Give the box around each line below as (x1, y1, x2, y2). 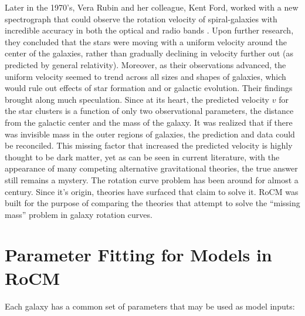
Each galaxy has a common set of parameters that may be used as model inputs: (5, 300, 295, 312)
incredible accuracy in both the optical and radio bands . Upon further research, (5, 24, 294, 36)
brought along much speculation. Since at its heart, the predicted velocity (5, 93, 270, 105)
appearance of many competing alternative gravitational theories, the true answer (5, 162, 298, 174)
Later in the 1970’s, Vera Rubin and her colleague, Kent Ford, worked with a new (5, 1, 299, 13)
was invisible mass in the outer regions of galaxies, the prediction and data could (5, 127, 295, 140)
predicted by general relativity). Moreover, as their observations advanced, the (5, 58, 286, 70)
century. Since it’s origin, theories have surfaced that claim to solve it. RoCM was (5, 185, 299, 197)
